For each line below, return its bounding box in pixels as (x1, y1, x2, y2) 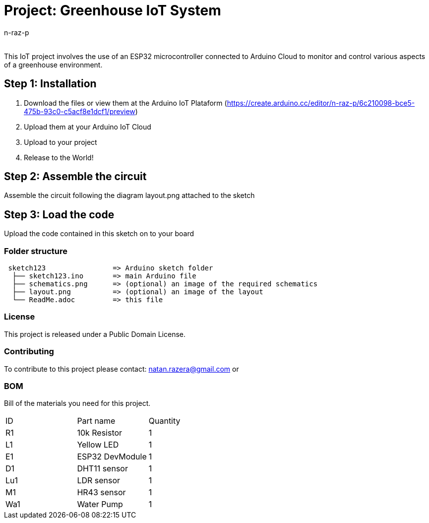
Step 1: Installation (4, 77, 97, 90)
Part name (77, 416, 116, 426)
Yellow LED (77, 440, 119, 450)
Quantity (148, 416, 181, 426)
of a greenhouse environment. (4, 60, 103, 69)
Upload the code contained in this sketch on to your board (4, 229, 194, 238)
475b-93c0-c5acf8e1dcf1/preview (24, 107, 135, 116)
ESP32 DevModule (77, 452, 147, 462)
